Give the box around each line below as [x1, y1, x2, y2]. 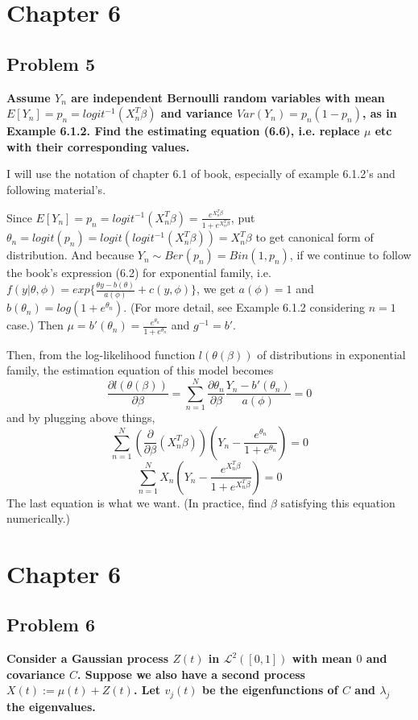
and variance [160, 105, 233, 122]
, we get [197, 280, 235, 297]
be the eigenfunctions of [201, 681, 338, 698]
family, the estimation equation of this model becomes [6, 362, 274, 379]
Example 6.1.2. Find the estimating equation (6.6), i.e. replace [6, 122, 360, 139]
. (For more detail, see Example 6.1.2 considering [123, 299, 366, 316]
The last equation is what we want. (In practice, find [6, 494, 267, 511]
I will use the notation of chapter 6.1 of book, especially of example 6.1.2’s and [6, 165, 395, 182]
